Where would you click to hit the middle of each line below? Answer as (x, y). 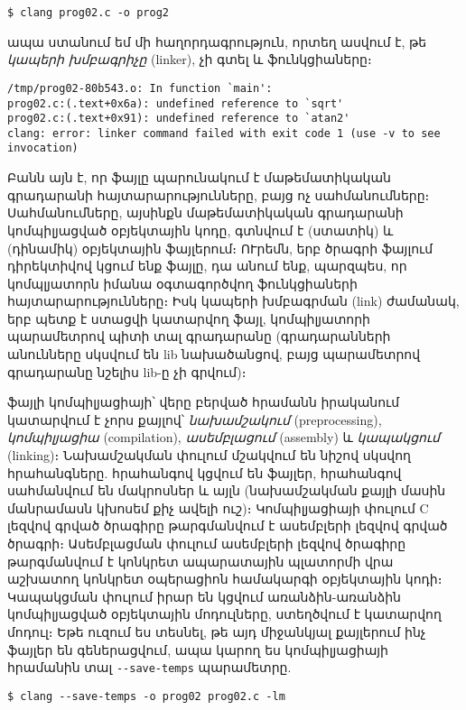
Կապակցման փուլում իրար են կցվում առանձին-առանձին (204, 596)
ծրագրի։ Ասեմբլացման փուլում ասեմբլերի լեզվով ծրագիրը (207, 543)
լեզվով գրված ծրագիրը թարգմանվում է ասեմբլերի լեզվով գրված (228, 526)
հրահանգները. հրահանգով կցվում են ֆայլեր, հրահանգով (205, 472)
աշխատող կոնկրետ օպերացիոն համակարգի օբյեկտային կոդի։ (225, 579)
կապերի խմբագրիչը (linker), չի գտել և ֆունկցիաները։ (190, 59)
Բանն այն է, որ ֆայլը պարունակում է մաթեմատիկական (199, 177)
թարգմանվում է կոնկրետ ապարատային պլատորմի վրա (200, 561)
